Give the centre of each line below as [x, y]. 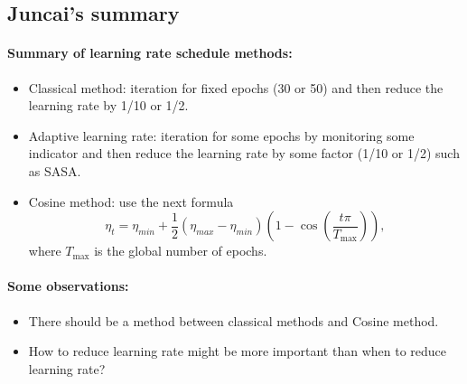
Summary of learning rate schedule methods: [150, 53]
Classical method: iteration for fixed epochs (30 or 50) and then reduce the [236, 87]
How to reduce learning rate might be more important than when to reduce [238, 351]
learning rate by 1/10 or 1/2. [108, 105]
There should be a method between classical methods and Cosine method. [233, 320]
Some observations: [68, 286]
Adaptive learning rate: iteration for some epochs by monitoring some [221, 135]
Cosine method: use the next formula [131, 201]
